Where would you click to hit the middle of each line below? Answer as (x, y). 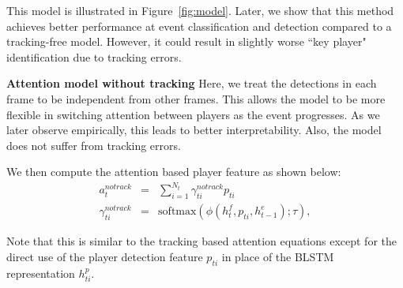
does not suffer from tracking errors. (94, 145)
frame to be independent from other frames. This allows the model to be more (196, 98)
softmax (177, 212)
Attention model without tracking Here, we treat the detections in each (192, 83)
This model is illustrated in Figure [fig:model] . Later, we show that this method (200, 10)
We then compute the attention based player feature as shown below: (174, 172)
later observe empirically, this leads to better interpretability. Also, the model (194, 130)
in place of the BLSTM (278, 256)
